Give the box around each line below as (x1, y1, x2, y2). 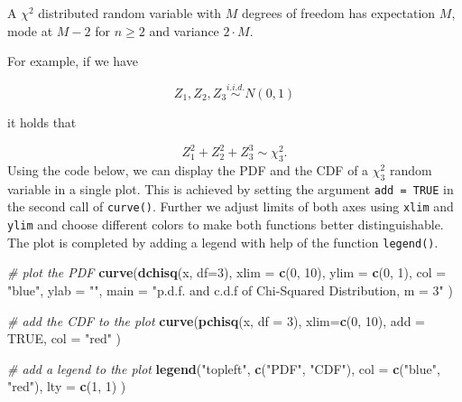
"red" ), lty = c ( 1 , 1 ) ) (7, 377, 126, 396)
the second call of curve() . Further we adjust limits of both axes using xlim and (7, 197, 454, 216)
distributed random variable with (38, 4, 222, 22)
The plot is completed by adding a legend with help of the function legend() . (7, 232, 439, 251)
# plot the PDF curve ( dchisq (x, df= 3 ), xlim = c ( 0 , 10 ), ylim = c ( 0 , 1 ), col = (7, 263, 447, 282)
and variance (149, 21, 219, 40)
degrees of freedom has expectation (242, 4, 436, 22)
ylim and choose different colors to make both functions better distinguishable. (7, 215, 444, 233)
